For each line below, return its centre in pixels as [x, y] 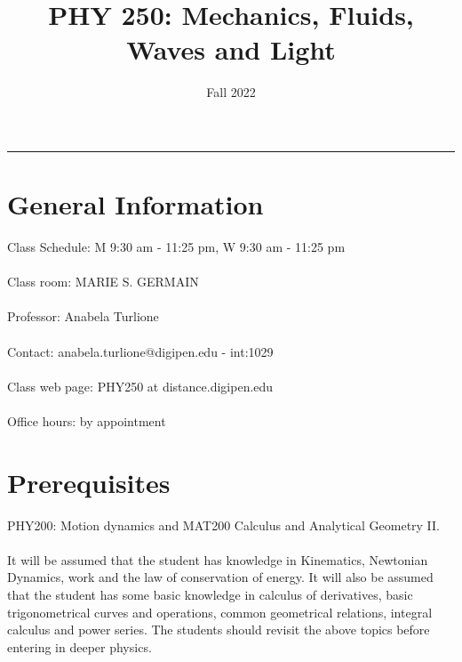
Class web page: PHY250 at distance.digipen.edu [140, 386]
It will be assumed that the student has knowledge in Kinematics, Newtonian [218, 559]
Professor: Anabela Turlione [83, 316]
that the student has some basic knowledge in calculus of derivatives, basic [210, 595]
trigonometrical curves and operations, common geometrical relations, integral [220, 612]
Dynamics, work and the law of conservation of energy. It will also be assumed [220, 577]
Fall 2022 [231, 92]
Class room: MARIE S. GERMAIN [103, 282]
